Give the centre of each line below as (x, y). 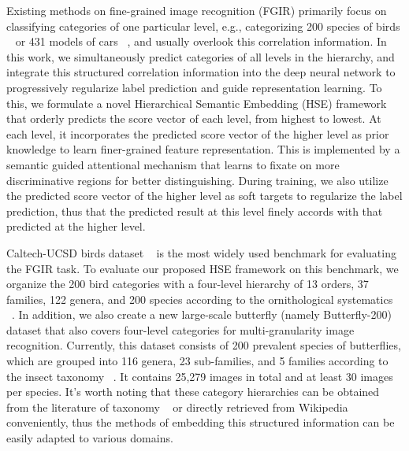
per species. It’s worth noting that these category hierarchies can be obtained (193, 392)
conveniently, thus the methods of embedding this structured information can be (201, 422)
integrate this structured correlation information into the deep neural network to (201, 72)
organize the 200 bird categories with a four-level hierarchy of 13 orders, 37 (188, 284)
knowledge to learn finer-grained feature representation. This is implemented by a (203, 149)
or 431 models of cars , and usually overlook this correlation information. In (201, 41)
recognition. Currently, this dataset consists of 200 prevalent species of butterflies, (204, 345)
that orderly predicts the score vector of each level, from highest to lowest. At (194, 118)
